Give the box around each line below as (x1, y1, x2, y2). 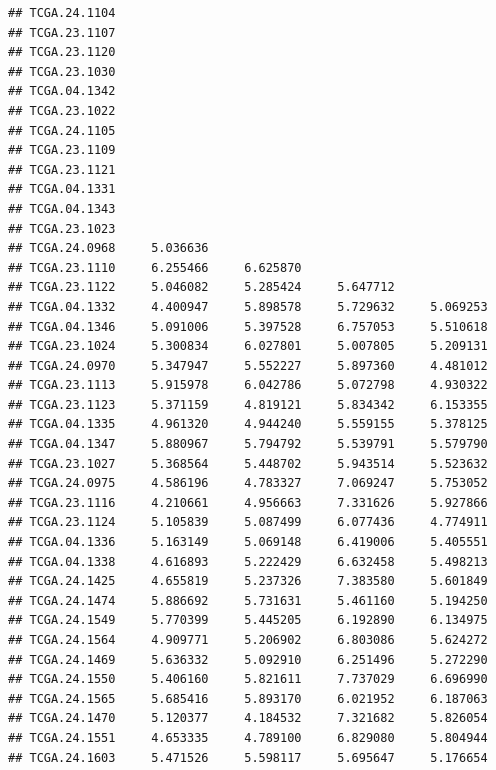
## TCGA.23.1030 (8, 64, 116, 79)
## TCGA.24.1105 (8, 123, 116, 138)
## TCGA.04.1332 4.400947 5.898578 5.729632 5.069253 (8, 299, 488, 314)
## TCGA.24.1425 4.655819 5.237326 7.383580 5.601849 (8, 574, 488, 589)
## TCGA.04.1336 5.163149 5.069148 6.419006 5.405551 (8, 535, 488, 550)
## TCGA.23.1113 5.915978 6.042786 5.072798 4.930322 (8, 378, 488, 393)
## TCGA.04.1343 (8, 201, 116, 216)
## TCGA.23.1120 (8, 45, 116, 60)
